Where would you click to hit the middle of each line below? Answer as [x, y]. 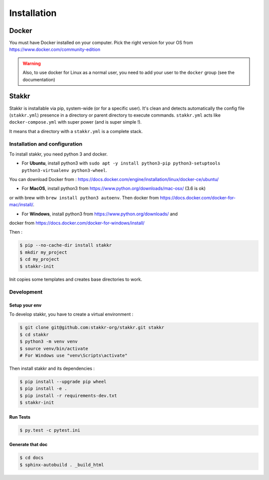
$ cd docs [32, 458]
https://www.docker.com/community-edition [55, 49]
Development [26, 292]
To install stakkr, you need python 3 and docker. [59, 154]
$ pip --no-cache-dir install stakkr [66, 245]
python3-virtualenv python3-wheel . [64, 170]
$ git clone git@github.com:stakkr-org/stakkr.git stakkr [92, 327]
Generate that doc [28, 445]
